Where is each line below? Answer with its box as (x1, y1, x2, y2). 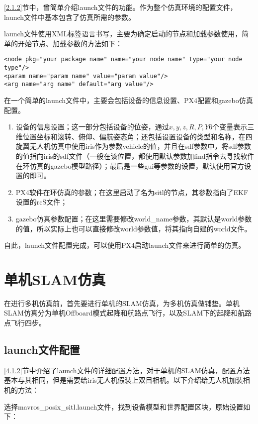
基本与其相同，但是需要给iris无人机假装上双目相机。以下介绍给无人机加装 (4, 375, 243, 385)
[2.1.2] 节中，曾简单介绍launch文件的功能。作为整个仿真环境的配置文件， (4, 2, 237, 12)
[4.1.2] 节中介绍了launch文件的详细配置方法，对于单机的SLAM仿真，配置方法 (4, 365, 250, 375)
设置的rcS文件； (15, 197, 68, 207)
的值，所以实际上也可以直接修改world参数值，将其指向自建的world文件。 (15, 223, 252, 233)
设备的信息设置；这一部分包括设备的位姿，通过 (15, 121, 169, 132)
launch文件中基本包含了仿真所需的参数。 (4, 11, 136, 22)
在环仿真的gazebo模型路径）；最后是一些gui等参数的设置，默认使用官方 (15, 160, 245, 171)
